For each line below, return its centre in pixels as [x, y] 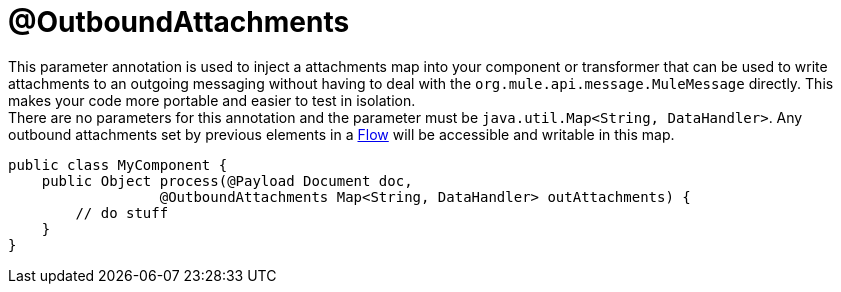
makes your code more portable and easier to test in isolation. [212, 100]
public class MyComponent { [118, 164]
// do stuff [122, 212]
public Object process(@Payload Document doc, [227, 180]
